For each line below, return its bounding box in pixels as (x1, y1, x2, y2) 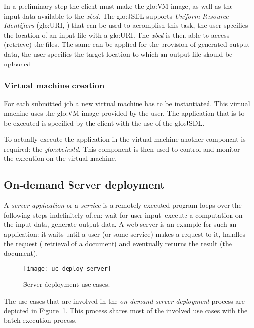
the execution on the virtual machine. (4, 153, 116, 163)
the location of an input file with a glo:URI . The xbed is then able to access (4, 29, 230, 40)
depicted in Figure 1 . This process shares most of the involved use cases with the (4, 305, 248, 315)
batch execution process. (4, 315, 77, 325)
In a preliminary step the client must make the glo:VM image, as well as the (4, 1, 233, 11)
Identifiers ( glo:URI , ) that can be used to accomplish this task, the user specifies (4, 20, 248, 30)
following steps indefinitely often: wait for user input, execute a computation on (4, 209, 243, 219)
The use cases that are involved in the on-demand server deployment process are (4, 295, 245, 306)
